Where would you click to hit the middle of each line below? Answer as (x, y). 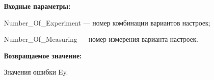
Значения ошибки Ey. (36, 72)
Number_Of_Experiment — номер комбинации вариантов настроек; (107, 22)
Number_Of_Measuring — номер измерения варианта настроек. (101, 39)
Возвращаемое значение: (43, 55)
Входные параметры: (37, 6)
